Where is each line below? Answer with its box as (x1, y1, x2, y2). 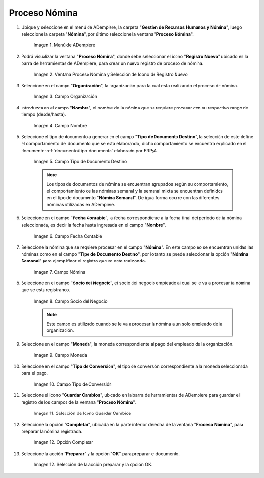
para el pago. (21, 370, 48, 376)
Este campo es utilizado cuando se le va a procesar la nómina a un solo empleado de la (46, 321, 223, 326)
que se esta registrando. (21, 287, 70, 293)
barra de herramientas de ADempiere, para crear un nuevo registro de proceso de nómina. (21, 60, 204, 66)
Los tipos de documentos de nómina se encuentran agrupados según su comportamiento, (46, 181, 228, 187)
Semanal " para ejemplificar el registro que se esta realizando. (21, 258, 146, 264)
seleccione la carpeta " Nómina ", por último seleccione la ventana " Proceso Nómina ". (21, 31, 194, 37)
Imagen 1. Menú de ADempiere (33, 42, 95, 48)
